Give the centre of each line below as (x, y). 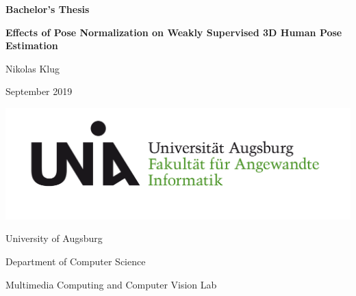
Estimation (32, 45)
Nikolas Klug (33, 68)
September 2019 (39, 91)
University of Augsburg (54, 238)
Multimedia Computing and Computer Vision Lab (111, 284)
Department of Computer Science (76, 261)
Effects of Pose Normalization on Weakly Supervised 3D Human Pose (174, 32)
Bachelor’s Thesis (48, 9)
